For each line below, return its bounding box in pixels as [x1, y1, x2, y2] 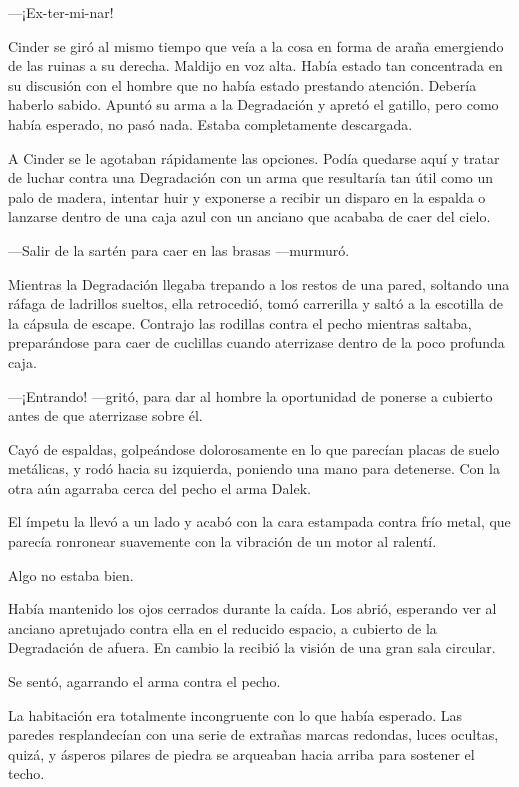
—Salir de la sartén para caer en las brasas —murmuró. [8, 239, 350, 260]
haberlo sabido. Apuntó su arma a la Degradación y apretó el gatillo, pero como [8, 94, 499, 115]
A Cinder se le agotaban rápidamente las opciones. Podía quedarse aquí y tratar [8, 147, 500, 168]
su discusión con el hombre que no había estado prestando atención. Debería [8, 74, 477, 95]
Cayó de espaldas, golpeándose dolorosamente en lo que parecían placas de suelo [8, 438, 500, 459]
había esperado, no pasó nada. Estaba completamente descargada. [8, 113, 413, 134]
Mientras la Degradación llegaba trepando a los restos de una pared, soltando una [8, 273, 510, 294]
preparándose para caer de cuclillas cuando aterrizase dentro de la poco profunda [8, 332, 505, 353]
